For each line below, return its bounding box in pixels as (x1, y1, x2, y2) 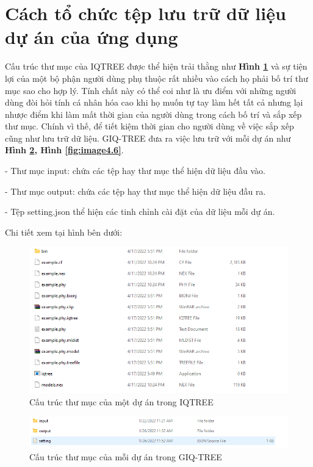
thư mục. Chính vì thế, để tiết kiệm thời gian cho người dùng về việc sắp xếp (5, 120, 294, 132)
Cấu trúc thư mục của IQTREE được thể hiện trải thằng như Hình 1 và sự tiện (5, 60, 308, 73)
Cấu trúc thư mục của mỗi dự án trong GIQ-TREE (29, 450, 222, 463)
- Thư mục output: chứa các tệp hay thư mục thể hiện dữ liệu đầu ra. (5, 184, 266, 197)
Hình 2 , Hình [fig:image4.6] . (5, 143, 124, 156)
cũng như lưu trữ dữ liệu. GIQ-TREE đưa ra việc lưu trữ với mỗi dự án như (5, 131, 291, 144)
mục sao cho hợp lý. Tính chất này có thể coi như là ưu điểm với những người (5, 84, 297, 96)
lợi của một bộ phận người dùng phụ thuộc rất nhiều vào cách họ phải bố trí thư (5, 71, 308, 84)
